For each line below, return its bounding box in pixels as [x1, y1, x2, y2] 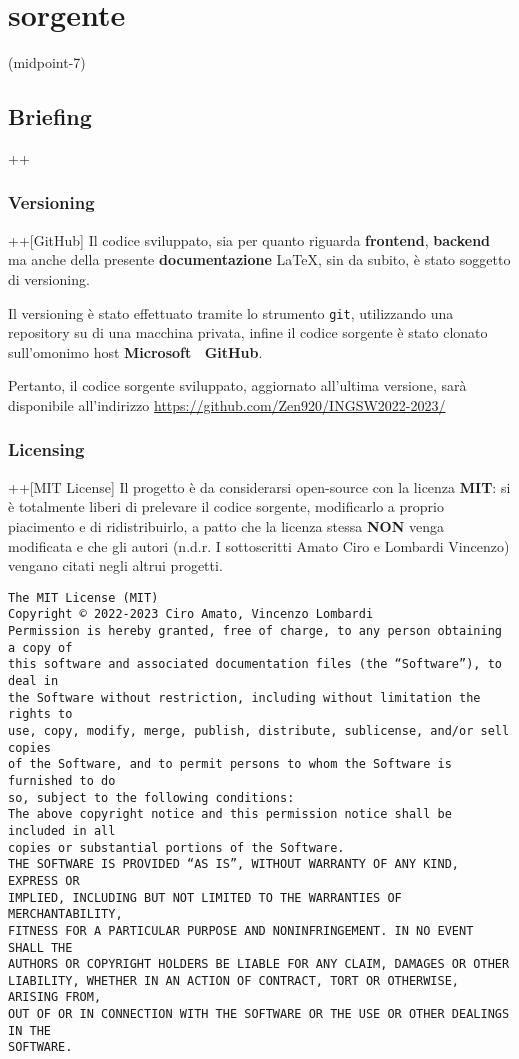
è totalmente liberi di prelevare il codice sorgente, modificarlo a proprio [8, 496, 444, 517]
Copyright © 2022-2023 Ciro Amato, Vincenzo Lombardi [8, 607, 374, 622]
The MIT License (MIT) [8, 590, 159, 605]
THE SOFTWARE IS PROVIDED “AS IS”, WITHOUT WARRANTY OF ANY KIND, [8, 857, 460, 872]
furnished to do [8, 773, 116, 788]
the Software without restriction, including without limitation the [8, 690, 481, 705]
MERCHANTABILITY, [8, 907, 123, 922]
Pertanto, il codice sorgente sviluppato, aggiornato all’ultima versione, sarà [8, 375, 467, 396]
